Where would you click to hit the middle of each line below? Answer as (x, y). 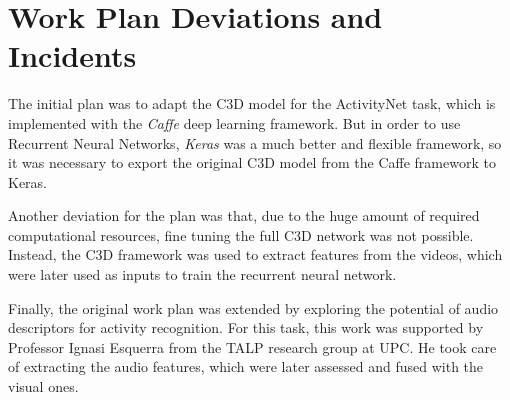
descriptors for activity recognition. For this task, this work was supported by (246, 327)
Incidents (72, 55)
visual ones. (43, 386)
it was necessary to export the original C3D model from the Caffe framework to (252, 162)
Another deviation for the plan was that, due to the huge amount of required (244, 215)
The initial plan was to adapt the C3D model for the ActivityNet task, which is (252, 103)
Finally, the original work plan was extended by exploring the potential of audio (253, 307)
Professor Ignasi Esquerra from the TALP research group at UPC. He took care (252, 346)
